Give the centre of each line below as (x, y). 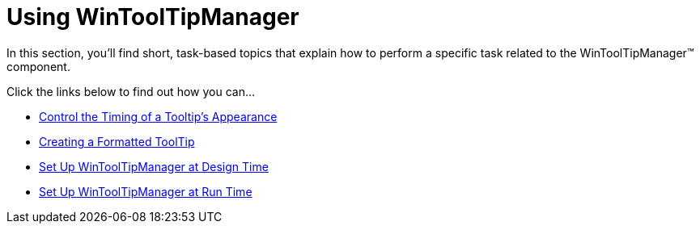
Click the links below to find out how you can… (131, 91)
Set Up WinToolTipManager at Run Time (146, 191)
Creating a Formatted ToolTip (117, 141)
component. (38, 66)
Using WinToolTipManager (153, 17)
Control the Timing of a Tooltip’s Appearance (158, 116)
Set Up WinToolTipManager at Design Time (154, 166)
